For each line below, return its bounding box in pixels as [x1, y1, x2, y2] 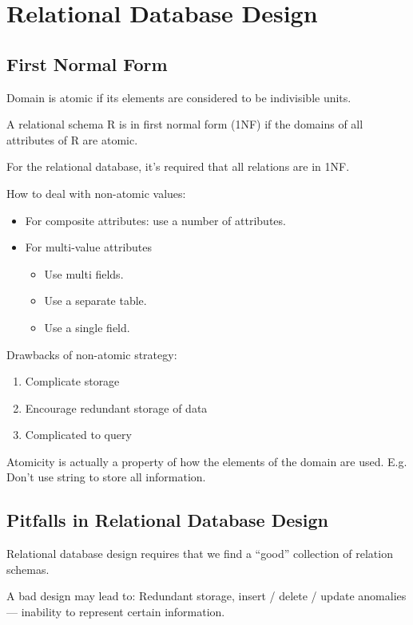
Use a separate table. [44, 292, 147, 309]
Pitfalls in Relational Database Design [6, 508, 329, 532]
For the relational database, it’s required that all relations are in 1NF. [6, 158, 350, 175]
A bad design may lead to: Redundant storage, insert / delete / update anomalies [6, 587, 407, 604]
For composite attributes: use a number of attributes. [25, 212, 286, 228]
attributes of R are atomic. [6, 131, 138, 148]
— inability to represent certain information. [6, 603, 225, 620]
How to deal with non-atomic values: [6, 184, 186, 201]
